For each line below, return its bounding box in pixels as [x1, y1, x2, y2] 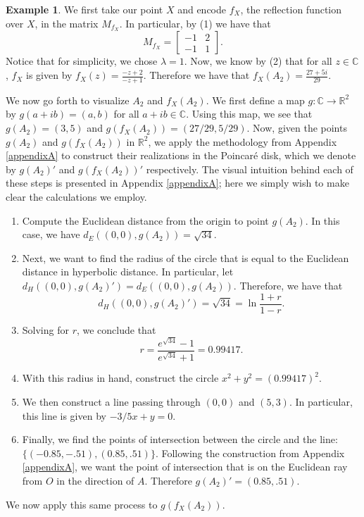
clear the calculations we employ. [6, 189, 147, 204]
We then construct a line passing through [22, 394, 201, 409]
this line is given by [22, 408, 106, 423]
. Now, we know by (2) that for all [184, 54, 332, 68]
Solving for [22, 322, 69, 337]
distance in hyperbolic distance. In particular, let [22, 264, 234, 279]
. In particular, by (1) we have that [119, 15, 271, 30]
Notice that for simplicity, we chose [6, 54, 158, 68]
